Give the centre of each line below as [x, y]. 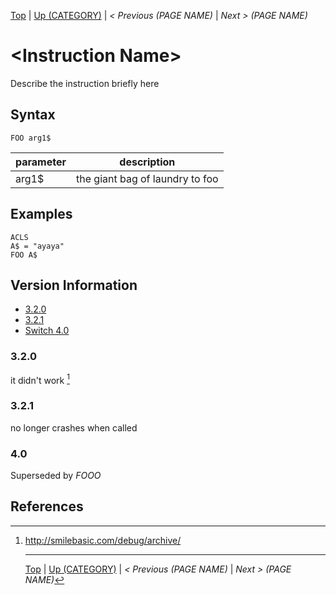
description [147, 162]
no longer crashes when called [74, 427]
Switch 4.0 [47, 331]
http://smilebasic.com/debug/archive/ [103, 540]
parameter [41, 162]
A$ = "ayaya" [37, 246]
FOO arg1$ [31, 138]
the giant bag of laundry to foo [147, 178]
